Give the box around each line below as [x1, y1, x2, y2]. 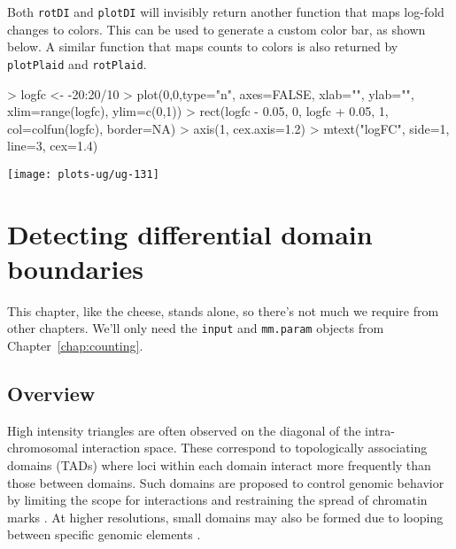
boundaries [7, 250, 143, 286]
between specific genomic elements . [7, 525, 201, 544]
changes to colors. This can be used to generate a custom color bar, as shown [7, 19, 426, 38]
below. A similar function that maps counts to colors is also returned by [7, 37, 398, 56]
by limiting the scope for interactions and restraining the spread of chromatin [7, 491, 428, 509]
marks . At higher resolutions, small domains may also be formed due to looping [7, 507, 444, 526]
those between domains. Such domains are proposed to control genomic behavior [7, 473, 444, 491]
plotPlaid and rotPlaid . [7, 54, 147, 73]
